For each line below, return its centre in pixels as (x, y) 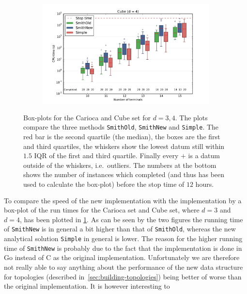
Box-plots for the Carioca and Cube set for (87, 117)
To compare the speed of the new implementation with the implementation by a (123, 200)
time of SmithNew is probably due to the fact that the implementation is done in (123, 248)
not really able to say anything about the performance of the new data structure (123, 267)
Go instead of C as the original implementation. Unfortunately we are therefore (122, 257)
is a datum (204, 155)
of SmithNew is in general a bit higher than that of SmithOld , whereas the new (120, 229)
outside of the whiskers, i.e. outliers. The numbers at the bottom (120, 165)
